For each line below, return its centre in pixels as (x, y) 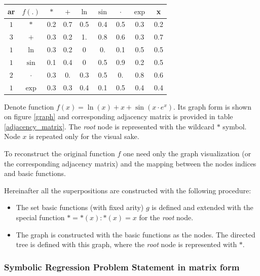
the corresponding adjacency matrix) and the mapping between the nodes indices (130, 163)
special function (40, 217)
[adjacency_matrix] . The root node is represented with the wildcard (109, 126)
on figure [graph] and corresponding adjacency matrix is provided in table (119, 116)
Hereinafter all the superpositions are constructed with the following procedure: (128, 190)
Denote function (29, 106)
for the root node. (166, 217)
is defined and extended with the (202, 207)
